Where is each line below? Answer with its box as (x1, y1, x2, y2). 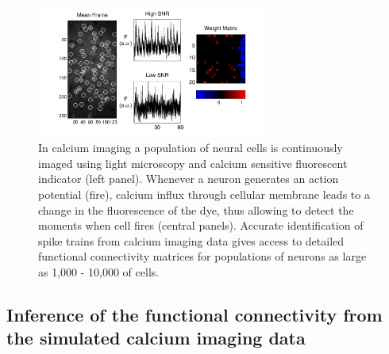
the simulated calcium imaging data (6, 325, 306, 350)
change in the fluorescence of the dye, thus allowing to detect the (38, 201, 354, 218)
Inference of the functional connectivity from (6, 302, 383, 326)
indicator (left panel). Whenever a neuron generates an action (38, 170, 339, 187)
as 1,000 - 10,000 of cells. (38, 263, 160, 280)
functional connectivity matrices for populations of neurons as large (38, 248, 367, 265)
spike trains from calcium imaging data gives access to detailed (38, 232, 345, 249)
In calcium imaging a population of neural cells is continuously (38, 139, 343, 156)
